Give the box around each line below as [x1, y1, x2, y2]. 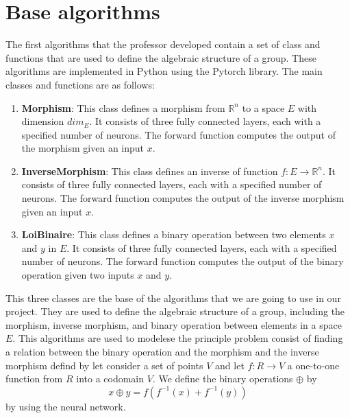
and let [215, 358, 245, 372]
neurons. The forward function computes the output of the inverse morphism [21, 191, 345, 205]
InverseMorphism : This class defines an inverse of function [21, 163, 278, 178]
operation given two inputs [21, 268, 134, 282]
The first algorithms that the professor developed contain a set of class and [5, 37, 321, 51]
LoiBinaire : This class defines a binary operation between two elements [21, 227, 326, 242]
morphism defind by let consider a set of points [5, 358, 203, 372]
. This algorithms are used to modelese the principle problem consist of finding [12, 331, 343, 345]
